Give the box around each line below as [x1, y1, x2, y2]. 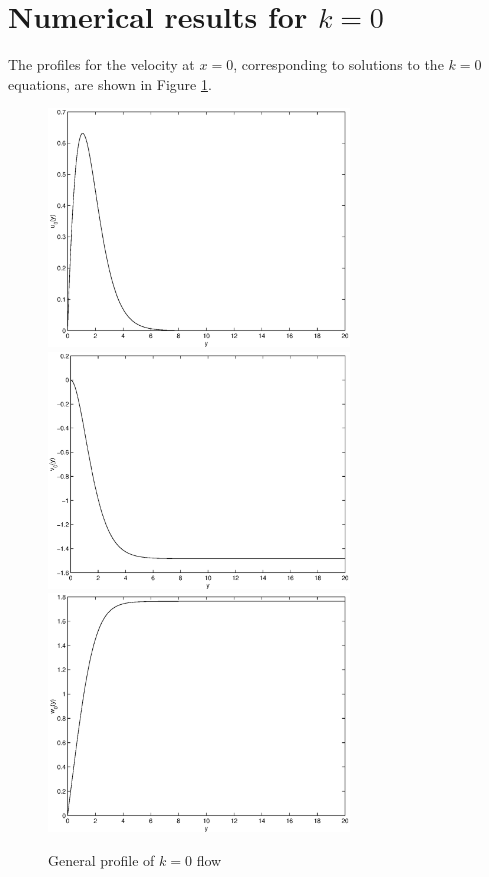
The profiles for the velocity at [8, 54, 195, 75]
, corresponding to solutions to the [233, 54, 444, 75]
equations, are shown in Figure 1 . [8, 73, 212, 94]
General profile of [48, 849, 155, 870]
